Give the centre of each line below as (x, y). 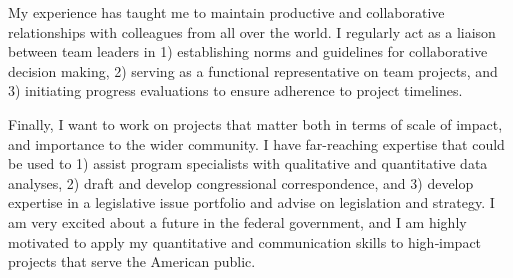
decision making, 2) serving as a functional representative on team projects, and (253, 70)
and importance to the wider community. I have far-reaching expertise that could (256, 143)
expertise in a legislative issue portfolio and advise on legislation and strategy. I (251, 202)
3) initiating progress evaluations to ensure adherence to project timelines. (235, 90)
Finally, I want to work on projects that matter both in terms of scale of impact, (255, 123)
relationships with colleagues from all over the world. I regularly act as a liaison (252, 31)
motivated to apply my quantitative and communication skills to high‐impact (245, 241)
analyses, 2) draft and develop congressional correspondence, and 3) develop (241, 182)
